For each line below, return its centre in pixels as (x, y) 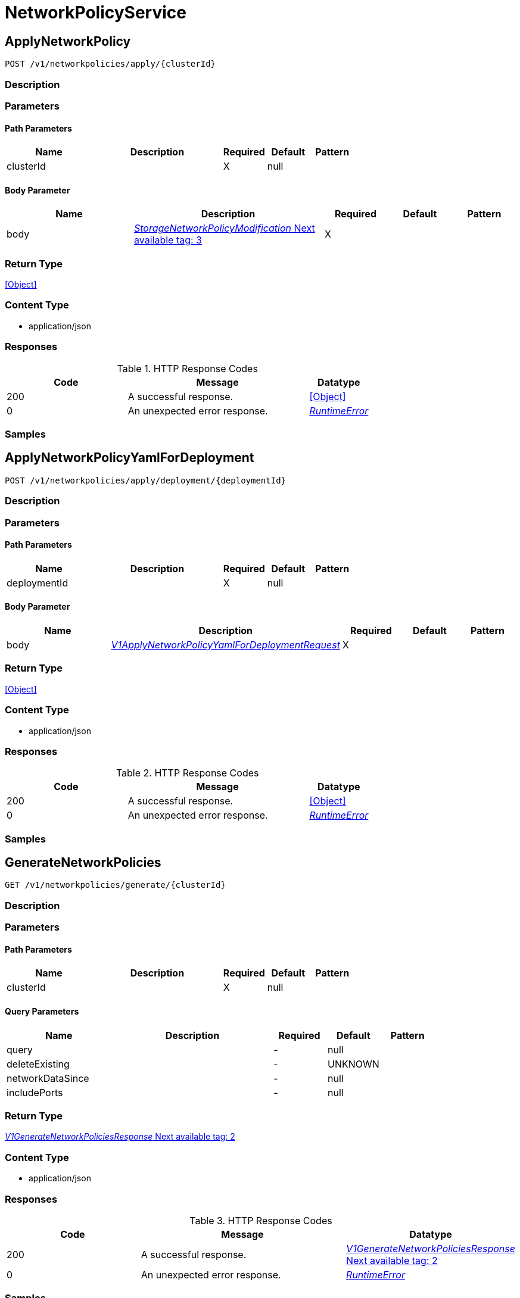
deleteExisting (38, 1064)
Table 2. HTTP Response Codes (187, 773)
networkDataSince (48, 1078)
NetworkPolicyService (96, 13)
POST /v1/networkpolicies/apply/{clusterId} (110, 64)
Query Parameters (42, 1012)
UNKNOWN (353, 1064)
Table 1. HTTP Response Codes (187, 368)
